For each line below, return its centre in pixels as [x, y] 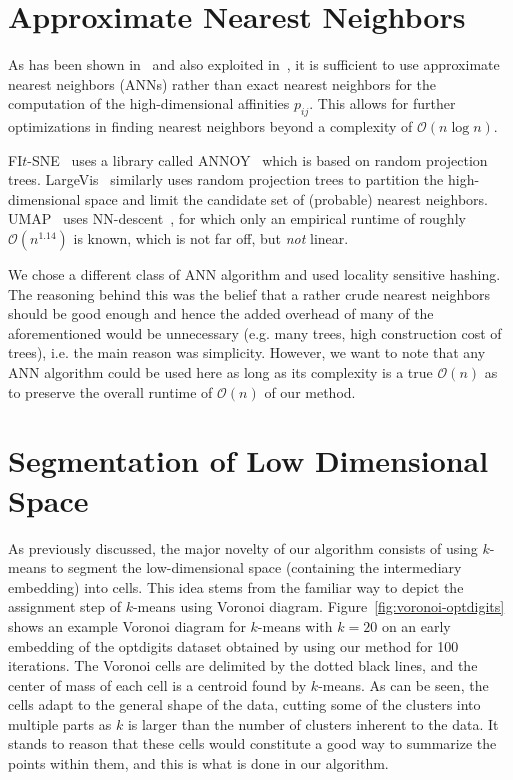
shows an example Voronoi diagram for [127, 625]
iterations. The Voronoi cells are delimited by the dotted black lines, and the [243, 665]
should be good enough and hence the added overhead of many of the [221, 313]
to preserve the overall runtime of [110, 391]
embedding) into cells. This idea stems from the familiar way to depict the [236, 586]
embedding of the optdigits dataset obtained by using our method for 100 [233, 645]
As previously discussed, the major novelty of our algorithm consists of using [243, 547]
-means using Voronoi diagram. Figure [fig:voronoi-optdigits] [318, 606]
